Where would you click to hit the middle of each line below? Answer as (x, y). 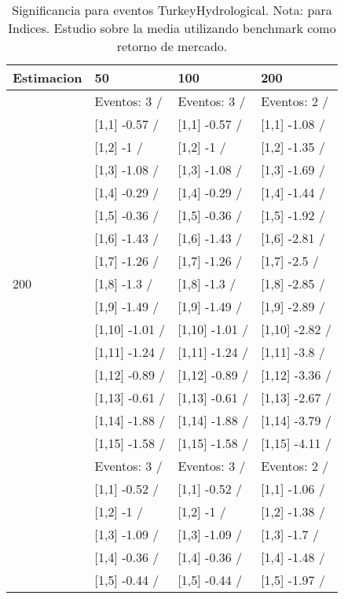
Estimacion (48, 77)
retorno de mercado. (172, 46)
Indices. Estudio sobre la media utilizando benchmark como (172, 28)
